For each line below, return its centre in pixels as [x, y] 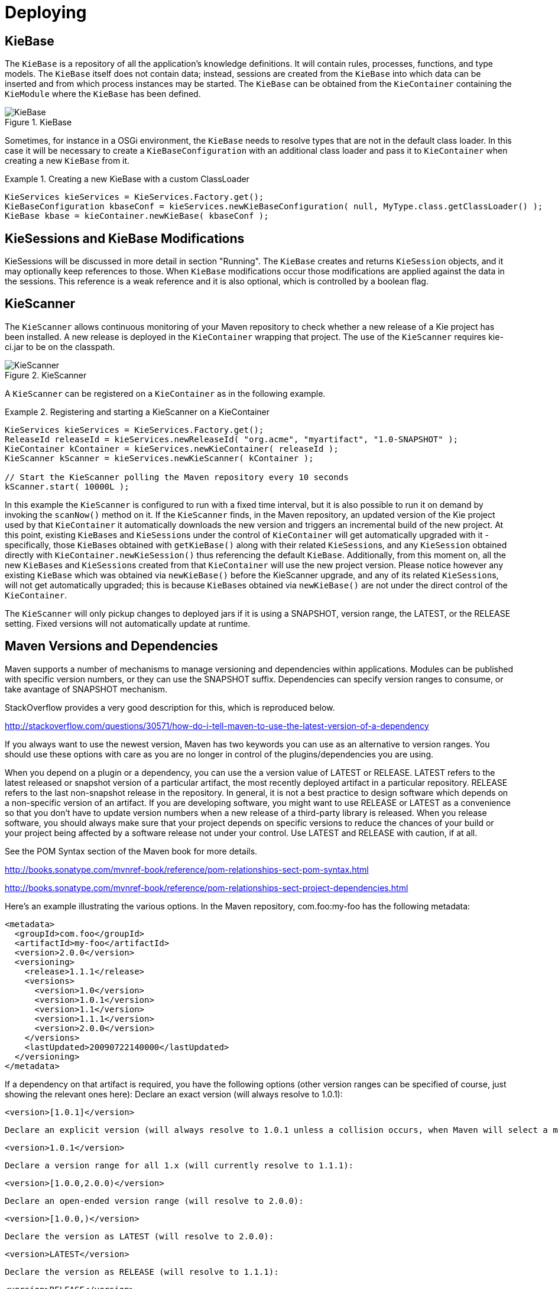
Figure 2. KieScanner [46, 375]
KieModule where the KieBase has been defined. [103, 94]
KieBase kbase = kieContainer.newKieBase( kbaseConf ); [137, 216]
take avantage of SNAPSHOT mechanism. [86, 689]
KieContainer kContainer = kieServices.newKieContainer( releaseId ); [172, 448]
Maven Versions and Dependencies [111, 646]
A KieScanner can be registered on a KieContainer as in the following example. [165, 393]
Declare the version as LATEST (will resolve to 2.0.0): [139, 1236]
